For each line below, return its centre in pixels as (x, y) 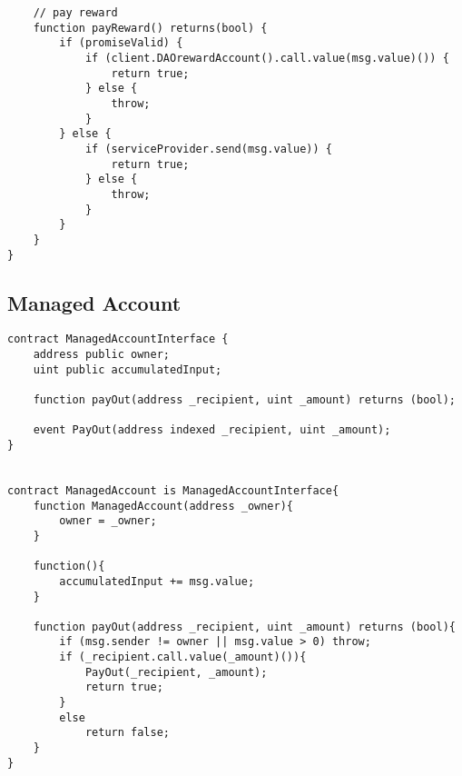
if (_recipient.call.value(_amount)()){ (183, 657)
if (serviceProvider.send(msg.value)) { (208, 149)
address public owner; (101, 355)
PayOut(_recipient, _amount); (176, 672)
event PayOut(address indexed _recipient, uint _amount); (212, 430)
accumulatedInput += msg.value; (157, 581)
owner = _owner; (108, 521)
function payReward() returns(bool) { (150, 28)
